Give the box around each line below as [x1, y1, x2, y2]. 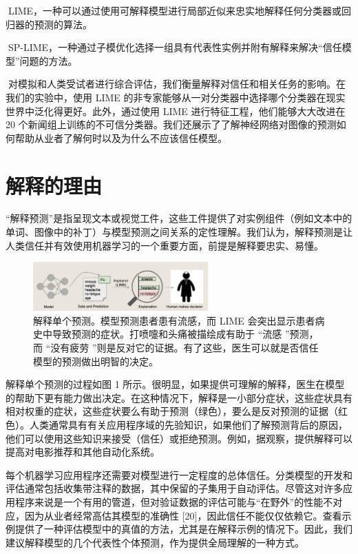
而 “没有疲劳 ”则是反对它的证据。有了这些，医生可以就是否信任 [33, 340, 319, 355]
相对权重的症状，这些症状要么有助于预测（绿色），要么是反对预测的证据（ [6, 404, 338, 418]
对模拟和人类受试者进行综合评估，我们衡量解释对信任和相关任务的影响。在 [8, 76, 346, 91]
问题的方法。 [19, 53, 78, 68]
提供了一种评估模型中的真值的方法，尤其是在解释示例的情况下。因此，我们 [14, 522, 352, 536]
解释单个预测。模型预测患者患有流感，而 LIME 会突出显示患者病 [33, 313, 325, 327]
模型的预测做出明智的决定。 [33, 353, 158, 368]
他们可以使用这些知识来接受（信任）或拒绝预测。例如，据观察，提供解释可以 [6, 431, 352, 445]
